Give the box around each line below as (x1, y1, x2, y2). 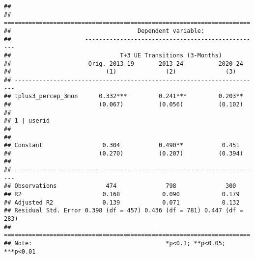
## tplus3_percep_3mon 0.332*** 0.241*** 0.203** (4, 93, 243, 100)
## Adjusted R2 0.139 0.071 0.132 (4, 199, 240, 206)
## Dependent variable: (4, 27, 205, 34)
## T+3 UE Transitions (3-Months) (4, 52, 222, 59)
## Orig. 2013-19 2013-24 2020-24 (4, 60, 243, 67)
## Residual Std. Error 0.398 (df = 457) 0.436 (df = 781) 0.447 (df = (4, 207, 243, 214)
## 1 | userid (4, 117, 50, 125)
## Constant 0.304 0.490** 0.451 (4, 142, 240, 149)
